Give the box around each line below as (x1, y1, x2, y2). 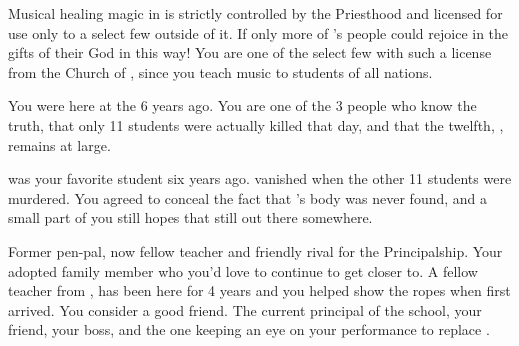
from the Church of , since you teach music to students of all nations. (8, 61, 433, 82)
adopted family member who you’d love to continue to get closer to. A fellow (8, 260, 478, 281)
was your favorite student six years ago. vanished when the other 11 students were (8, 168, 512, 189)
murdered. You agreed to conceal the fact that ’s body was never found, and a (8, 187, 488, 208)
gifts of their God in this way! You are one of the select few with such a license (8, 42, 492, 63)
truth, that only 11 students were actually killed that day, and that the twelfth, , (8, 114, 504, 135)
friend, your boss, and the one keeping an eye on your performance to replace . (8, 319, 490, 340)
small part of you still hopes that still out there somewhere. (8, 207, 373, 228)
